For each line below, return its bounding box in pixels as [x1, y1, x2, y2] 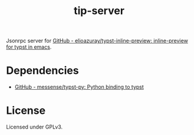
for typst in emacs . [6, 43, 52, 50]
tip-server [73, 4, 125, 18]
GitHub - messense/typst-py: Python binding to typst [14, 83, 144, 90]
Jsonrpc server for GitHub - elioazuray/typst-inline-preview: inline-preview [6, 37, 189, 45]
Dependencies [6, 64, 79, 77]
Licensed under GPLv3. [6, 123, 63, 130]
